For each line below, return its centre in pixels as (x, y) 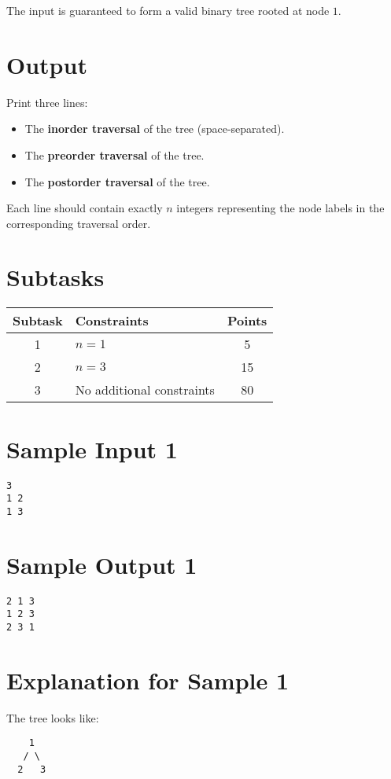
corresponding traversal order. (79, 223)
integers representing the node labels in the (280, 208)
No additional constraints (145, 390)
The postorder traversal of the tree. (117, 181)
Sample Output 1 (102, 564)
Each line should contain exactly (85, 208)
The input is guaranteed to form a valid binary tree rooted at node (168, 10)
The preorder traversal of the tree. (114, 154)
